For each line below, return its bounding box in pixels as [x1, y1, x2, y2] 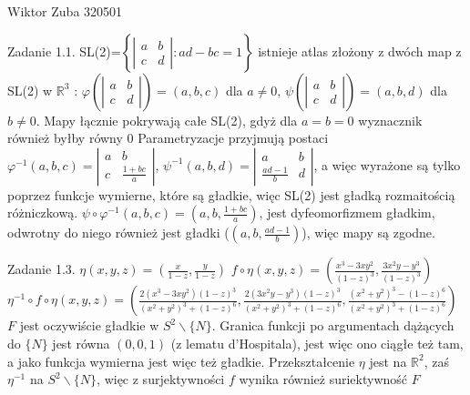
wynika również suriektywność [239, 370, 408, 389]
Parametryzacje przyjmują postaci [138, 128, 329, 147]
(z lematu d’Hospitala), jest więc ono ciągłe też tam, [170, 333, 464, 352]
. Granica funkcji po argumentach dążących [211, 316, 455, 335]
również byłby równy [7, 128, 123, 147]
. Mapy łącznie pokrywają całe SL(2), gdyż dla [36, 110, 298, 129]
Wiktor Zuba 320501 [7, 2, 123, 20]
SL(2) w [7, 80, 53, 99]
